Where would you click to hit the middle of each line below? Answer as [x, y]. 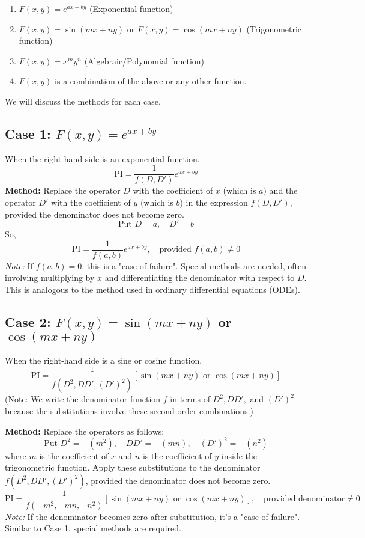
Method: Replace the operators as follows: [85, 431]
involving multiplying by [50, 277]
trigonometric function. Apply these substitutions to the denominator [133, 467]
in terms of [190, 399]
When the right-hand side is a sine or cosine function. [104, 360]
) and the [280, 190]
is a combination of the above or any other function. [151, 81]
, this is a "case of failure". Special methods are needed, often [194, 265]
